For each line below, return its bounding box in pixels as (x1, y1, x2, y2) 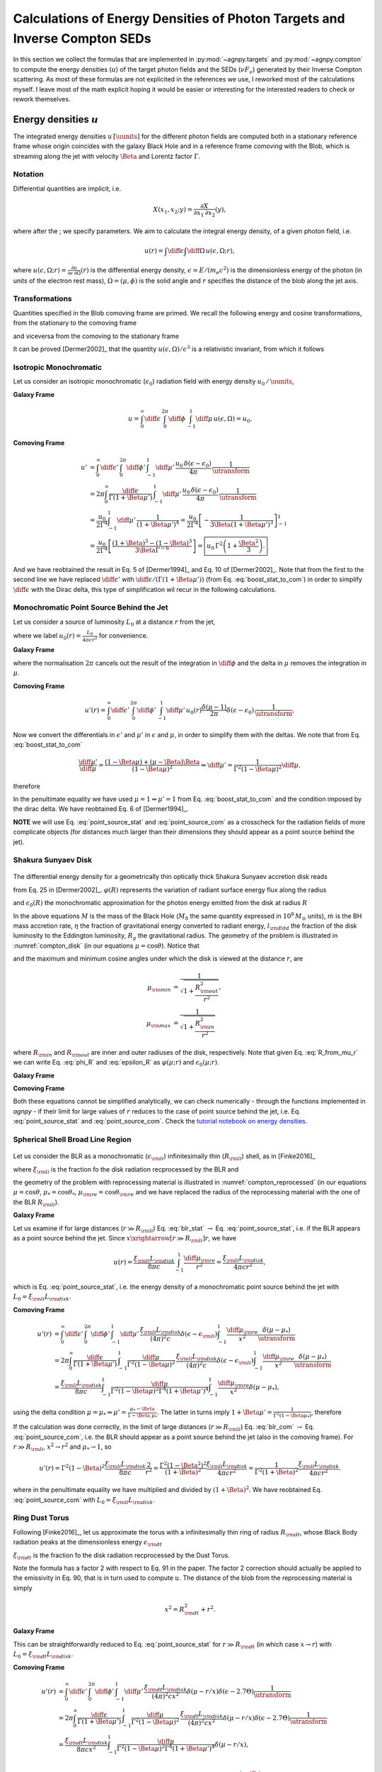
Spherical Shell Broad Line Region (13, 1135, 132, 1144)
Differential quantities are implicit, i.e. (13, 184, 122, 193)
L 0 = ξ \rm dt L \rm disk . (13, 1650, 74, 1660)
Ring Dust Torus (13, 1513, 70, 1523)
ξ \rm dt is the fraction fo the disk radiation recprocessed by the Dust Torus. (13, 1551, 230, 1561)
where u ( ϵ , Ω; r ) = (13, 266, 67, 274)
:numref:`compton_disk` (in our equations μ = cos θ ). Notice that (13, 941, 199, 950)
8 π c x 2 (76, 1744, 96, 1754)
